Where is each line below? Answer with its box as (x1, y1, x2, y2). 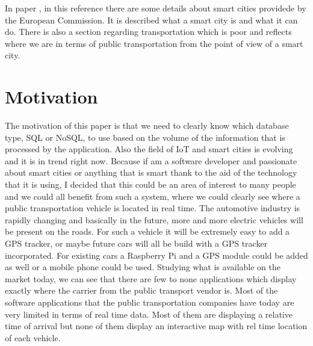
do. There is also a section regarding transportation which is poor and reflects (5, 25, 292, 38)
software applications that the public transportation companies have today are (5, 296, 294, 308)
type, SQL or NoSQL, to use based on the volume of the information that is (5, 131, 285, 143)
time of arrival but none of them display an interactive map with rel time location (5, 320, 308, 332)
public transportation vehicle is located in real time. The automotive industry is (5, 202, 300, 214)
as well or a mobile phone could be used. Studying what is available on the (5, 261, 280, 273)
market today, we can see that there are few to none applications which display (5, 272, 297, 285)
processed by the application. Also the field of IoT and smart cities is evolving (5, 143, 293, 155)
